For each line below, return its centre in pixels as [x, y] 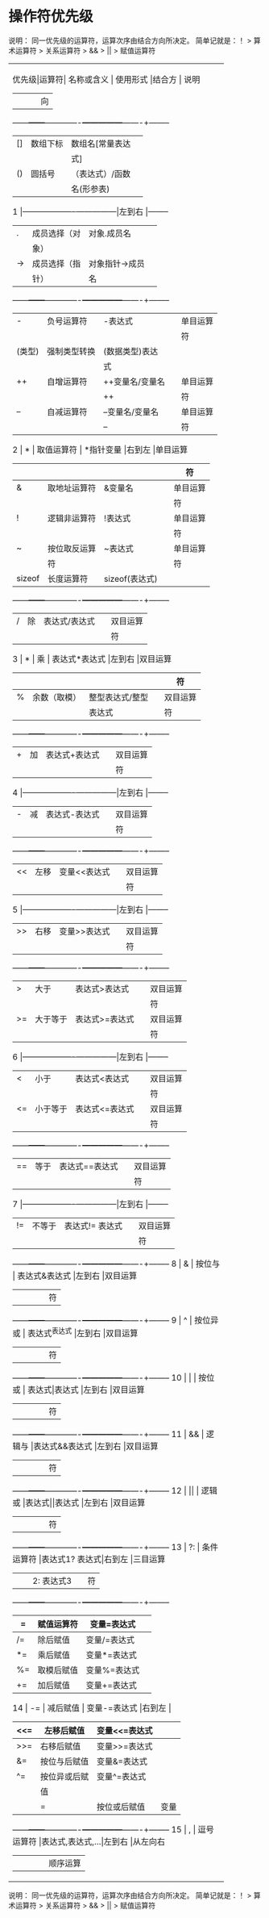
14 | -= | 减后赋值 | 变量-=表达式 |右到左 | [92, 1708]
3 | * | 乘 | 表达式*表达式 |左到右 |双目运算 [92, 658]
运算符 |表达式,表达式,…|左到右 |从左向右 [89, 1842]
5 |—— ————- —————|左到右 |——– [91, 909]
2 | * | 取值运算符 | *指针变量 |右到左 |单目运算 [100, 449]
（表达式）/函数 [101, 173]
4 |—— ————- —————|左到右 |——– [91, 792]
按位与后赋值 [64, 1761]
